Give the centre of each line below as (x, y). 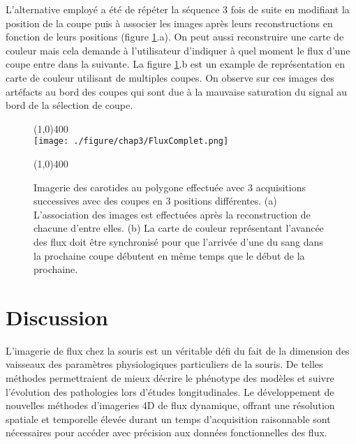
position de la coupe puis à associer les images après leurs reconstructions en (169, 23)
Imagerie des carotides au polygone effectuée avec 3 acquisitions (170, 187)
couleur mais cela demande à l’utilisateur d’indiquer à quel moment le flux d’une (178, 50)
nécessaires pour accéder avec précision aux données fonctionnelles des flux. (166, 432)
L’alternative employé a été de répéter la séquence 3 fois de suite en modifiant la (178, 9)
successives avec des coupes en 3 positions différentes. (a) (155, 201)
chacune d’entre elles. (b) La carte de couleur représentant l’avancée (179, 228)
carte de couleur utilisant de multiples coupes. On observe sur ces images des (170, 77)
